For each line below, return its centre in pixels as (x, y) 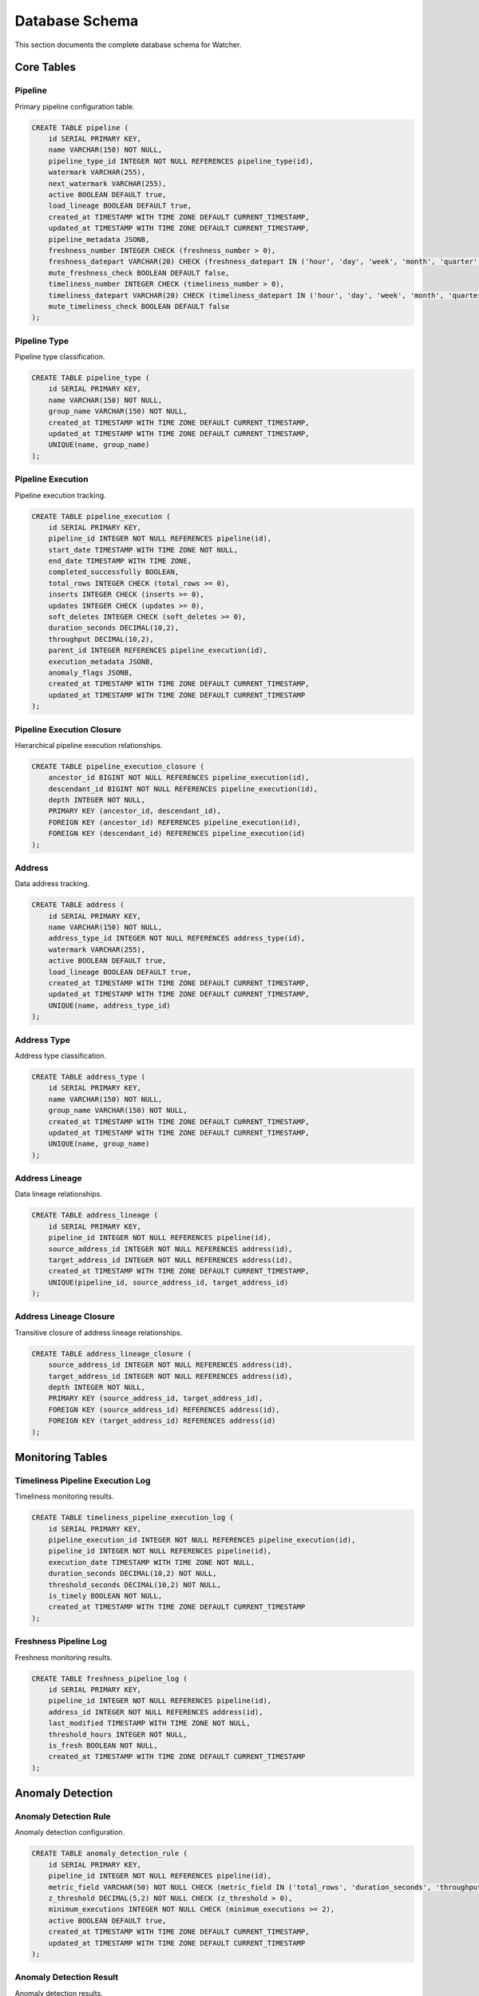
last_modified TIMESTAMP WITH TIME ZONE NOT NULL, (149, 1723)
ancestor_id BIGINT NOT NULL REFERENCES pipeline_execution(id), (179, 778)
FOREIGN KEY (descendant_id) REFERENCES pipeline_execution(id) (177, 834)
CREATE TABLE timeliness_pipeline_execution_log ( (133, 1518)
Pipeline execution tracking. (61, 495)
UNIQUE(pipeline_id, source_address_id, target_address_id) (168, 1282)
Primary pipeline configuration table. (75, 106)
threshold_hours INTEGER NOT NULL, (118, 1734)
